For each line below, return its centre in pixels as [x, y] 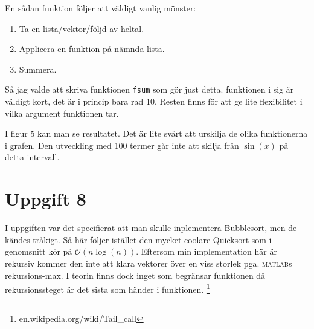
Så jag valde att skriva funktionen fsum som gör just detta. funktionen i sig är [149, 89]
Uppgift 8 [46, 199]
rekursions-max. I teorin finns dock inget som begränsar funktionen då [135, 275]
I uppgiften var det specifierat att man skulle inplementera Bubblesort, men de [151, 228]
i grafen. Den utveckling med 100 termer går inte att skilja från [122, 145]
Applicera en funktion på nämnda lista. [92, 49]
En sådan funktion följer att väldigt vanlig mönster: [101, 8]
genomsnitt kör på [39, 251]
